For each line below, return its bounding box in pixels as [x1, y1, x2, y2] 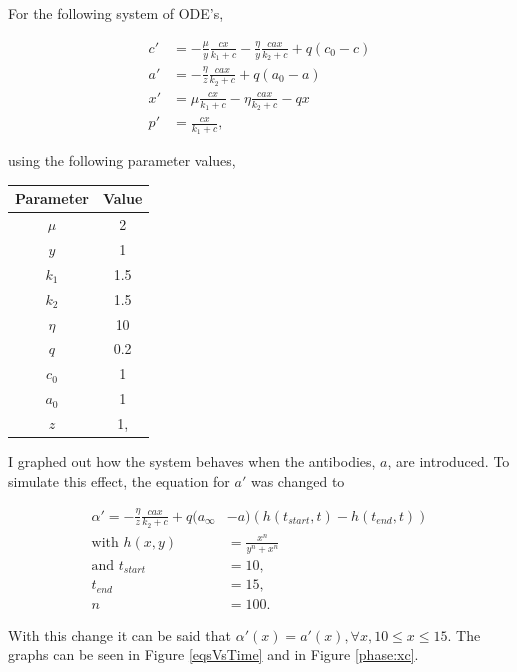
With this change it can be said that [8, 624, 231, 645]
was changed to [250, 470, 345, 491]
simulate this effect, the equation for [8, 470, 230, 491]
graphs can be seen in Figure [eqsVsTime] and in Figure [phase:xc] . [8, 644, 419, 665]
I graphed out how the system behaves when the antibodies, [8, 451, 376, 472]
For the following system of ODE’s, [8, 3, 224, 23]
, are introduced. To [387, 451, 510, 472]
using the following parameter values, [8, 150, 236, 171]
